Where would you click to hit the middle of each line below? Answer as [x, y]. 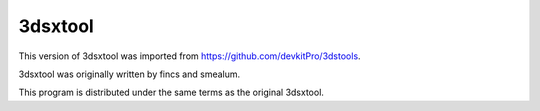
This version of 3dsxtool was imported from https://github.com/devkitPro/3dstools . [189, 56]
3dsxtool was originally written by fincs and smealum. [129, 74]
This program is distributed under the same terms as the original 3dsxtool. [171, 92]
